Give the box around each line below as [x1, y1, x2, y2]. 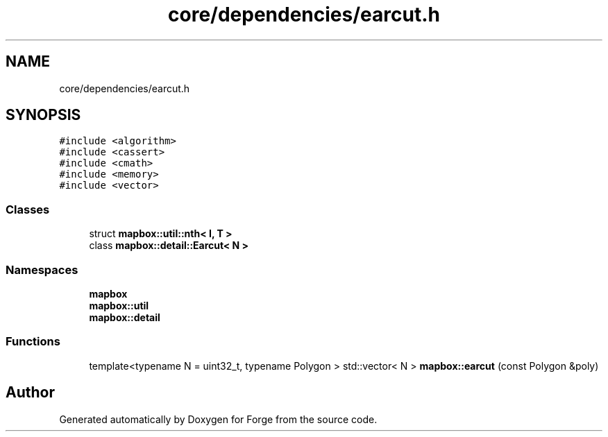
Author [6, 384, 55, 402]
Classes [6, 202, 50, 216]
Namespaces [6, 262, 78, 277]
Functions [6, 334, 60, 349]
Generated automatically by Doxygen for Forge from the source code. [59, 413, 378, 425]
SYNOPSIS [6, 106, 81, 124]
